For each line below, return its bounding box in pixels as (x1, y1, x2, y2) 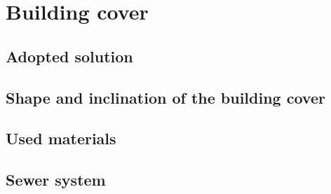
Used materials (6, 127, 116, 149)
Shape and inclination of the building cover (6, 86, 325, 108)
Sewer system (6, 169, 106, 190)
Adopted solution (6, 45, 133, 67)
